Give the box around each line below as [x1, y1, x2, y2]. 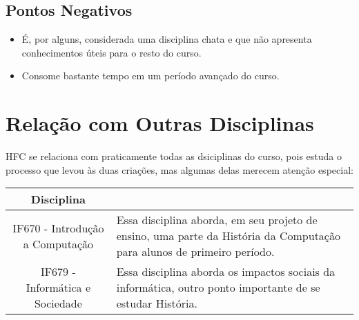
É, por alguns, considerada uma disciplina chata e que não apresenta [21, 32, 312, 46]
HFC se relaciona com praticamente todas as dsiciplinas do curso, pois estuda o [6, 149, 342, 163]
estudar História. [116, 295, 197, 312]
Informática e [26, 279, 91, 296]
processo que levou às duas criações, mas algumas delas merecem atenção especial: [6, 162, 353, 177]
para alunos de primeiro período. [116, 243, 275, 260]
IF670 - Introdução [12, 219, 104, 236]
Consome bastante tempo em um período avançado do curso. [21, 68, 280, 83]
